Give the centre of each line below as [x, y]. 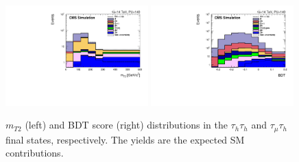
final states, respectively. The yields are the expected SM [125, 139]
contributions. [35, 153]
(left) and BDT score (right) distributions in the [126, 125]
